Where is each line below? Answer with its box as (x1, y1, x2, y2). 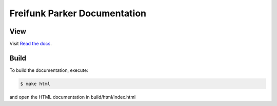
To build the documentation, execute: (9, 67, 88, 73)
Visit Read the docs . (9, 41, 52, 47)
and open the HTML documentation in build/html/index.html (9, 94, 136, 100)
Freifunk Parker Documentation (9, 8, 147, 19)
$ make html (20, 81, 51, 87)
